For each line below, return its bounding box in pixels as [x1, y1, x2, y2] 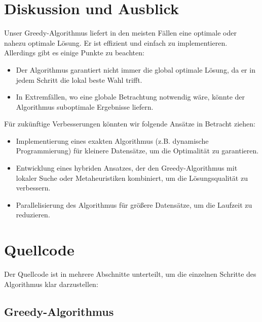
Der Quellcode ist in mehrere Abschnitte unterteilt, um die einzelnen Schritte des [4, 269, 256, 279]
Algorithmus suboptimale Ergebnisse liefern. [16, 101, 154, 112]
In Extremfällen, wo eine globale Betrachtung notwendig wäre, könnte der [16, 91, 245, 102]
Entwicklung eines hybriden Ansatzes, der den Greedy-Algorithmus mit [16, 163, 238, 173]
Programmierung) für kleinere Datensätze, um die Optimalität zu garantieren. [16, 145, 259, 156]
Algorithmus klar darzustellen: [4, 278, 98, 289]
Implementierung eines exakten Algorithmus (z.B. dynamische [16, 135, 209, 146]
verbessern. [16, 182, 51, 193]
